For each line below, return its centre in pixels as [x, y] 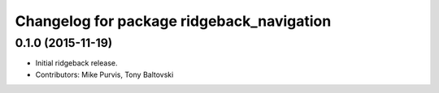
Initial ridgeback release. [76, 63]
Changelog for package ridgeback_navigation [173, 21]
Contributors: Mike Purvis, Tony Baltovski [104, 74]
